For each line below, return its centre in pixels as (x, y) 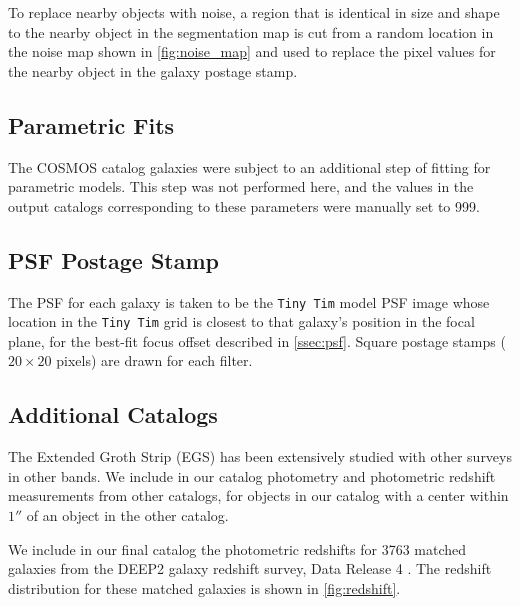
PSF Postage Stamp (114, 259)
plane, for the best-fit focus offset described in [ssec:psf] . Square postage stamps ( (257, 340)
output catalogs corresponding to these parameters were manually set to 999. (244, 205)
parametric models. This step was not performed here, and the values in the (241, 186)
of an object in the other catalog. (127, 515)
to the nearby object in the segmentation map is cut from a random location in (251, 31)
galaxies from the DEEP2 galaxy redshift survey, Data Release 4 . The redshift (250, 568)
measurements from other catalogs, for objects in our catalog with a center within (258, 495)
